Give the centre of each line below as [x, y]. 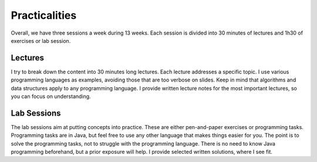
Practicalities [44, 15]
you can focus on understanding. [51, 96]
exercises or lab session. [41, 41]
